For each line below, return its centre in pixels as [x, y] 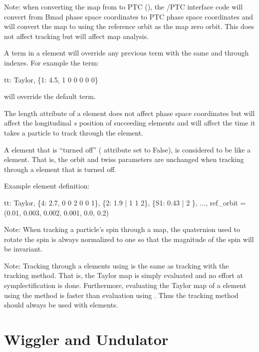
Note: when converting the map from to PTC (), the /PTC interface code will [124, 6]
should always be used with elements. [61, 305]
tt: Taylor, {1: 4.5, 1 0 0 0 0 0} [51, 79]
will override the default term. [50, 96]
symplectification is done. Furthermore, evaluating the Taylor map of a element [125, 285]
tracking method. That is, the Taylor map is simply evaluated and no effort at [124, 275]
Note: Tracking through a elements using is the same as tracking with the [117, 265]
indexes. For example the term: [52, 62]
